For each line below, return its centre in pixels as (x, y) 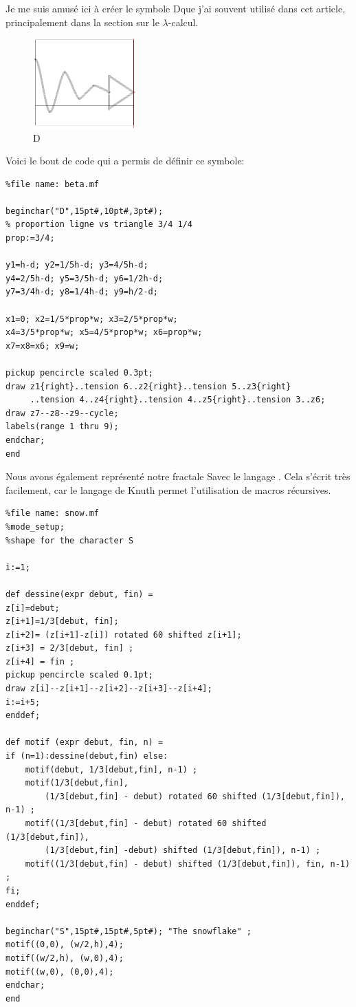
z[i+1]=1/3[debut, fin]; (62, 621)
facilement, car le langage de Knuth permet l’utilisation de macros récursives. (168, 489)
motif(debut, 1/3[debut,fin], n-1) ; (111, 769)
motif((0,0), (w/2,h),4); (65, 945)
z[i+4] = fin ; (40, 661)
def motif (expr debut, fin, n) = (85, 743)
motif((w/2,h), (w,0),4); (65, 958)
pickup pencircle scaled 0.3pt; (79, 373)
